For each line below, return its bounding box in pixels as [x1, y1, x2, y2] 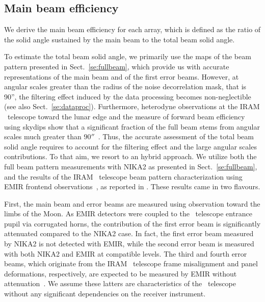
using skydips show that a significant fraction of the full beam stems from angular [4, 121, 260, 132]
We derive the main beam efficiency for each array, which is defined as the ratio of [4, 24, 261, 35]
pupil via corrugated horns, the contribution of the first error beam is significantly [4, 218, 261, 229]
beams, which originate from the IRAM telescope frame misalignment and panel [4, 258, 258, 269]
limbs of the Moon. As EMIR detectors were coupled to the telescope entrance [4, 208, 252, 219]
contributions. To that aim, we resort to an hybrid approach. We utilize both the [4, 151, 257, 162]
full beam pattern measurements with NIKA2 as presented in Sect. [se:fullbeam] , [4, 161, 257, 171]
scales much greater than [4, 131, 82, 142]
